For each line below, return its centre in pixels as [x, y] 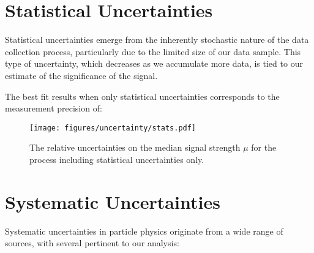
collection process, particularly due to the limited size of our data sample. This [153, 51]
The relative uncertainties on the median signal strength [135, 147]
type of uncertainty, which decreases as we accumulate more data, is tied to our [154, 63]
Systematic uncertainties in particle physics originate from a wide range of [144, 231]
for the [264, 147]
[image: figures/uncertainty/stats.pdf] [113, 128]
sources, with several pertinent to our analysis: [92, 243]
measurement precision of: [54, 108]
